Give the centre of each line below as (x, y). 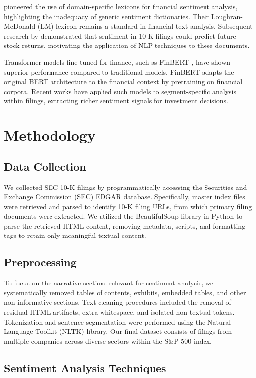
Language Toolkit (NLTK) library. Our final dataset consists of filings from (118, 331)
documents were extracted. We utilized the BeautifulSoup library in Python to (123, 216)
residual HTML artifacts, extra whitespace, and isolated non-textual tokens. (119, 312)
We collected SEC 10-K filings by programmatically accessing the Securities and (126, 187)
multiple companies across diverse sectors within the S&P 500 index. (108, 341)
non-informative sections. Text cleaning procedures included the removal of (118, 302)
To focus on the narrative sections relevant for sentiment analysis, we (109, 283)
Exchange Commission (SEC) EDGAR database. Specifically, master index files (125, 197)
